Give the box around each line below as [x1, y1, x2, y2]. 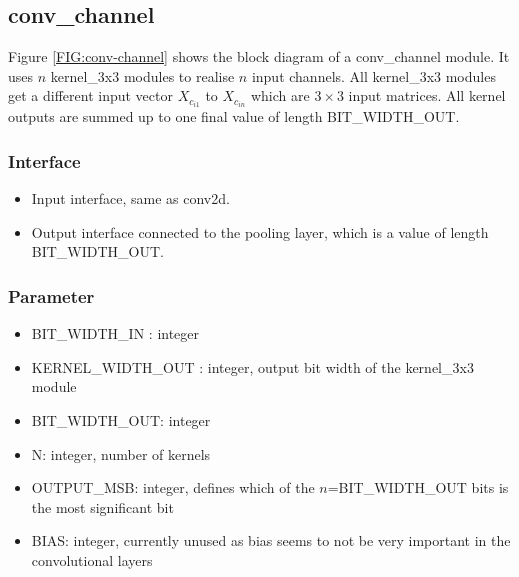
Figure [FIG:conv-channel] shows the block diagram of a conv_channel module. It [8, 46, 510, 67]
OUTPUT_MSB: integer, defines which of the [31, 477, 315, 498]
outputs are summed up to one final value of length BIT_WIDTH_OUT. [8, 106, 460, 127]
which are [250, 85, 310, 106]
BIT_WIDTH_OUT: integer [31, 410, 211, 431]
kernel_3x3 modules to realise [50, 65, 235, 86]
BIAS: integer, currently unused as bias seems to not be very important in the [31, 530, 511, 551]
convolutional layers [31, 550, 153, 571]
